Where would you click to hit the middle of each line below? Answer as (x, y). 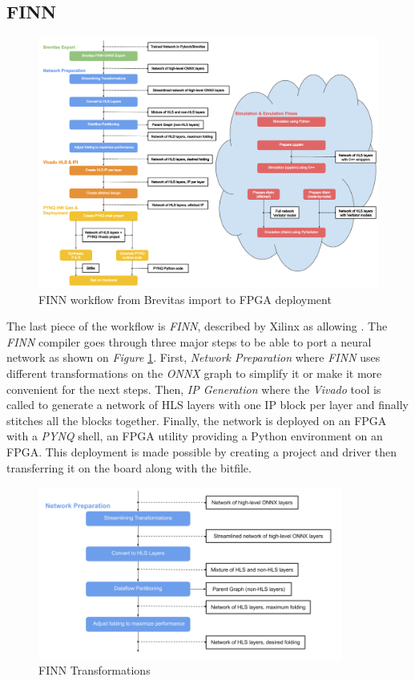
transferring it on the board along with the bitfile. (129, 467)
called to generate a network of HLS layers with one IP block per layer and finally (207, 405)
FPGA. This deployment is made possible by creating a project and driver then (202, 451)
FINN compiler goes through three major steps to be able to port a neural (189, 341)
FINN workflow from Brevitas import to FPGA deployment (185, 299)
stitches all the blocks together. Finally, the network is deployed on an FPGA (197, 420)
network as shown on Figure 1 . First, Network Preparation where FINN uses (193, 357)
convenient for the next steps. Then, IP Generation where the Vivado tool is (194, 389)
